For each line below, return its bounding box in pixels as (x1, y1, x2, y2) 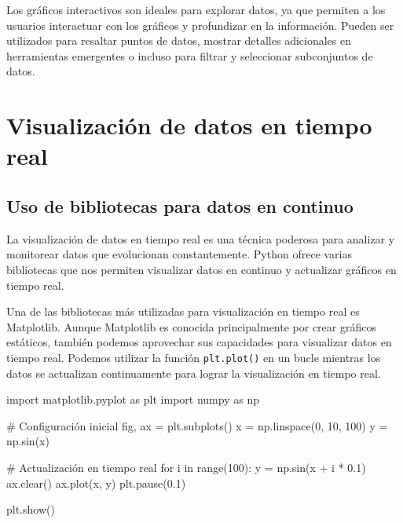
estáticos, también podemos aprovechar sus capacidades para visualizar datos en (6, 334, 392, 350)
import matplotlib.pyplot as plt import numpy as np (6, 391, 259, 408)
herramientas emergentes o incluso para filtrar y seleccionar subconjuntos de (6, 47, 373, 64)
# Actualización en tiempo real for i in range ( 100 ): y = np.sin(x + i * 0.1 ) (6, 459, 366, 475)
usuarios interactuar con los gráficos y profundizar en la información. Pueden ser (6, 16, 394, 33)
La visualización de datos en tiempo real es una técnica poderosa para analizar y (6, 230, 395, 247)
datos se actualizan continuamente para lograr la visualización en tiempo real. (6, 364, 381, 381)
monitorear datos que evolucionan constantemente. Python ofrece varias (6, 246, 353, 262)
